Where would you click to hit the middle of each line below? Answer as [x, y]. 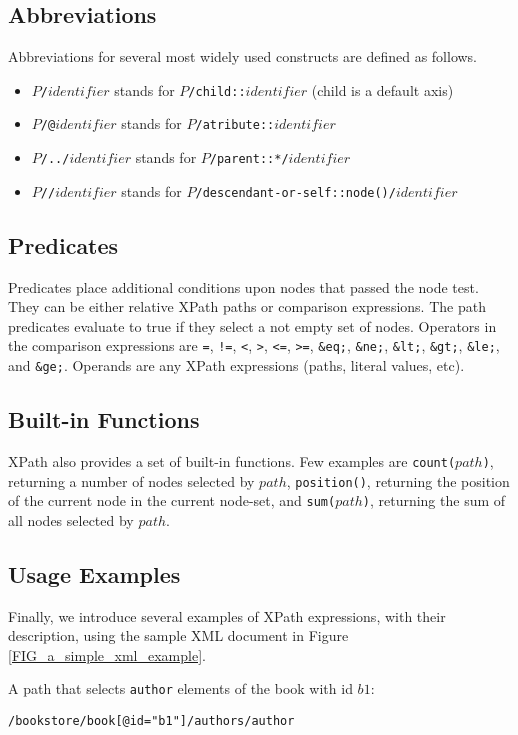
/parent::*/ [249, 159]
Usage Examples [94, 573]
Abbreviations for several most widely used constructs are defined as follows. [243, 56]
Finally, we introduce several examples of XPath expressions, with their [227, 615]
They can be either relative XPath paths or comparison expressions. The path [247, 306]
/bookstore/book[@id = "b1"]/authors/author [151, 721]
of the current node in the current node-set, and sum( [172, 500]
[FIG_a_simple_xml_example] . [107, 654]
